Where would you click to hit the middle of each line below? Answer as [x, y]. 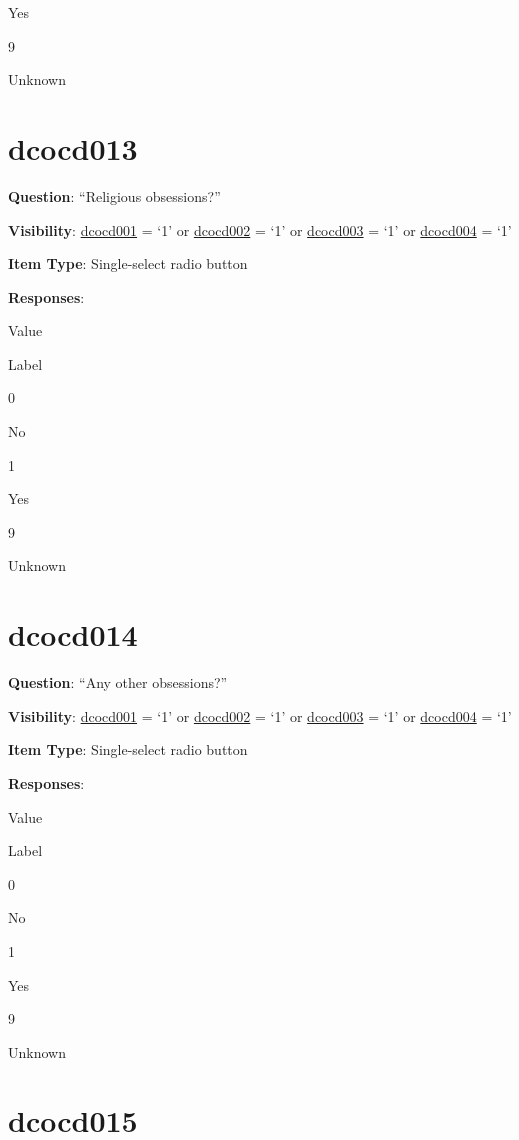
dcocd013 [73, 147]
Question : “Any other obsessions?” [118, 682]
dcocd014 [73, 634]
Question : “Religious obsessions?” [114, 195]
